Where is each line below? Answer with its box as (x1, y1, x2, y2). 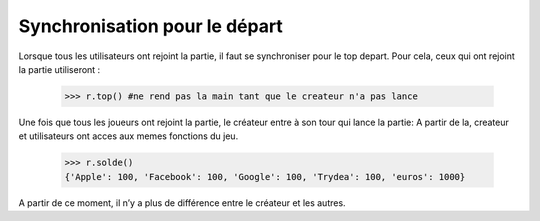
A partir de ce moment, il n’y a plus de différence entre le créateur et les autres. (18, 196, 346, 209)
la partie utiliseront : (18, 63, 101, 75)
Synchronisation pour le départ (18, 15, 284, 37)
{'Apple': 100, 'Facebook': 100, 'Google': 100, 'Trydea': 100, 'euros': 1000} (64, 171, 466, 182)
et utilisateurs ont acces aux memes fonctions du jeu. (18, 130, 239, 142)
